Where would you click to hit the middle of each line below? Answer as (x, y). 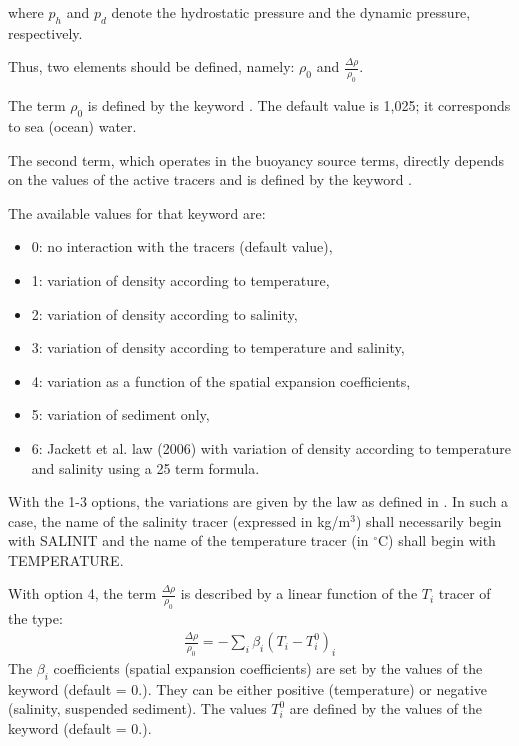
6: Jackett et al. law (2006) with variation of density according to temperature (271, 447)
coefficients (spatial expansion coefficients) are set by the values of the (268, 667)
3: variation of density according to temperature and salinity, (218, 347)
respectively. (45, 32)
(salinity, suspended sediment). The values (137, 708)
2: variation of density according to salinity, (164, 313)
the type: (35, 618)
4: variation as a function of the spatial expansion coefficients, (221, 380)
